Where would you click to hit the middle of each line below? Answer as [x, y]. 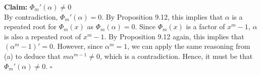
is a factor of [205, 26]
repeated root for [30, 26]
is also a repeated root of [43, 36]
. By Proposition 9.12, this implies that [162, 16]
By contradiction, [31, 16]
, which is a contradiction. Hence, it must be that [176, 56]
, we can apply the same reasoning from [189, 46]
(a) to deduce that [32, 56]
